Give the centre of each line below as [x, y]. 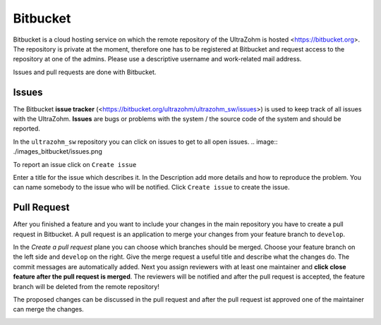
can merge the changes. [48, 309]
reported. [26, 129]
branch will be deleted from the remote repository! [86, 286]
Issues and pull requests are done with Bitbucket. [85, 72]
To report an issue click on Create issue [75, 164]
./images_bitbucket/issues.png [58, 152]
